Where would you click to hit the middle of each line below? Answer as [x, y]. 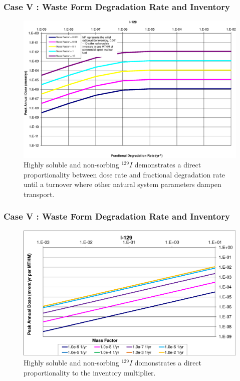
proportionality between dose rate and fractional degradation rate [125, 174]
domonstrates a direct [168, 362]
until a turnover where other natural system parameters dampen [123, 184]
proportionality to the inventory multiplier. [90, 372]
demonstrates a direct [168, 165]
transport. [39, 194]
